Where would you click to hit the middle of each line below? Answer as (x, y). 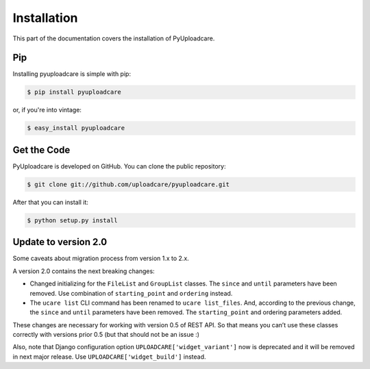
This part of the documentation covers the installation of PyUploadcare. (114, 38)
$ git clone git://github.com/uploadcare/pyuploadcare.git (128, 184)
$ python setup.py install (72, 220)
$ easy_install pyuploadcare (76, 128)
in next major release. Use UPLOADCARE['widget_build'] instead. (109, 357)
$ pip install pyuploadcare (74, 92)
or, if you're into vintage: (47, 110)
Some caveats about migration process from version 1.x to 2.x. (101, 258)
